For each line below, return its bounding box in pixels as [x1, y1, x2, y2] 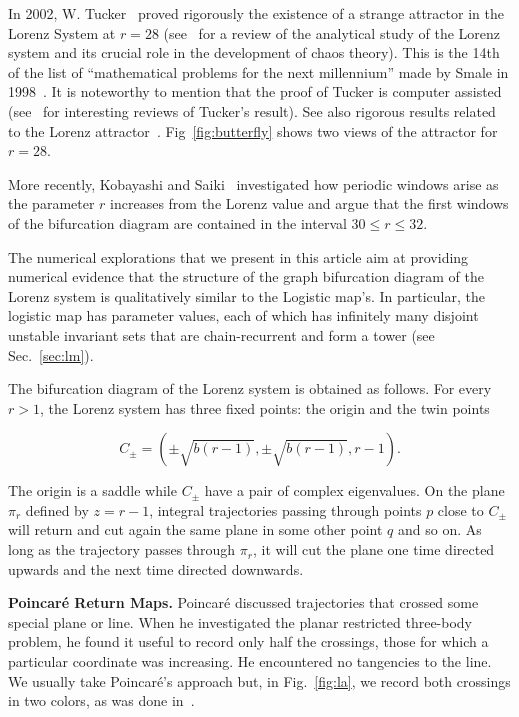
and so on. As [397, 519, 482, 540]
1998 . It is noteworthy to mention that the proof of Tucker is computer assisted [8, 81, 502, 102]
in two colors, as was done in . [8, 690, 195, 711]
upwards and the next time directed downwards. [8, 558, 304, 579]
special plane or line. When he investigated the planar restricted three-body [8, 611, 473, 632]
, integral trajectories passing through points [149, 499, 422, 520]
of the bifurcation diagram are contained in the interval [8, 212, 347, 233]
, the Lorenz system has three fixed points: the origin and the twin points [39, 397, 490, 418]
